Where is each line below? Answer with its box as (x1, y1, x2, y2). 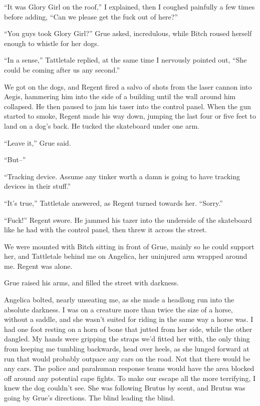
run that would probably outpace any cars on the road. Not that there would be (4, 353, 250, 363)
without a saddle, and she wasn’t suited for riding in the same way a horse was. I (4, 314, 253, 324)
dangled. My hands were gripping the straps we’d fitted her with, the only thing (4, 333, 250, 344)
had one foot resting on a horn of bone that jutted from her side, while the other (4, 323, 252, 334)
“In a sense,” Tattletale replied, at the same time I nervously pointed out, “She (4, 55, 247, 65)
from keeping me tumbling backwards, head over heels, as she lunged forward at (4, 343, 249, 354)
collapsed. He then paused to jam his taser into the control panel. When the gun (4, 101, 251, 111)
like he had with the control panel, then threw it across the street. (4, 224, 207, 235)
